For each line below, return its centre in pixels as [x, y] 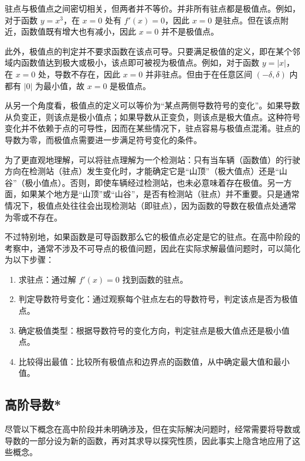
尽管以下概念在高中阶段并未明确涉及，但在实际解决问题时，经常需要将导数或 [152, 429]
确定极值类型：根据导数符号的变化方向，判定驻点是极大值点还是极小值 [154, 330]
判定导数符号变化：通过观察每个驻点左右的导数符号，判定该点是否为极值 [158, 299]
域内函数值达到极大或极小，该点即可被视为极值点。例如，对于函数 [132, 62]
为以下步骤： [29, 260]
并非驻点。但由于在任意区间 [199, 74]
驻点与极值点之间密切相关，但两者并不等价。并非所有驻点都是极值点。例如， [152, 8]
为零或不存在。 [33, 217]
